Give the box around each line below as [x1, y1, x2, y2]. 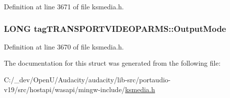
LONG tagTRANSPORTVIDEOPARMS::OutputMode [4, 22, 226, 34]
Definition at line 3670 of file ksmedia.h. [4, 41, 124, 51]
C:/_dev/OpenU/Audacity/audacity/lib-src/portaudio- [4, 74, 171, 84]
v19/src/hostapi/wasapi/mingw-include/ [4, 84, 125, 94]
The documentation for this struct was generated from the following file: [4, 58, 221, 68]
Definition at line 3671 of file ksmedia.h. [4, 1, 124, 11]
